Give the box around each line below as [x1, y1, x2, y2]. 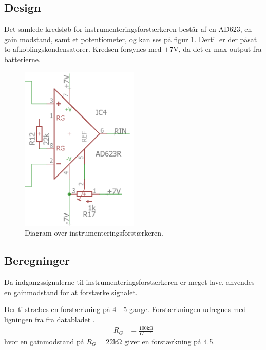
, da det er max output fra [178, 44, 262, 54]
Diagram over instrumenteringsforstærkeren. [25, 227, 163, 238]
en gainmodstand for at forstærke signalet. [4, 286, 138, 297]
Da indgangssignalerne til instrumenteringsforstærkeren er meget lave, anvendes [4, 277, 255, 287]
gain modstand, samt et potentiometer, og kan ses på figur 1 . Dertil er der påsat [4, 33, 257, 44]
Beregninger [4, 252, 70, 268]
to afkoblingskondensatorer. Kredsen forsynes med [4, 44, 162, 54]
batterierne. [4, 53, 41, 64]
